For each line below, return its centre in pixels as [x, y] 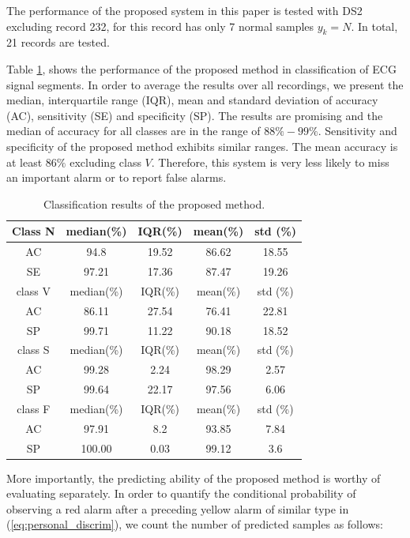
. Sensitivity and [357, 131]
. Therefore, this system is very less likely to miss [270, 162]
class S [34, 350]
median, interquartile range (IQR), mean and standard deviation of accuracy [192, 100]
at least [24, 162]
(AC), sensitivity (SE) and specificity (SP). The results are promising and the [195, 115]
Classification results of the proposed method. [154, 203]
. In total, [374, 26]
